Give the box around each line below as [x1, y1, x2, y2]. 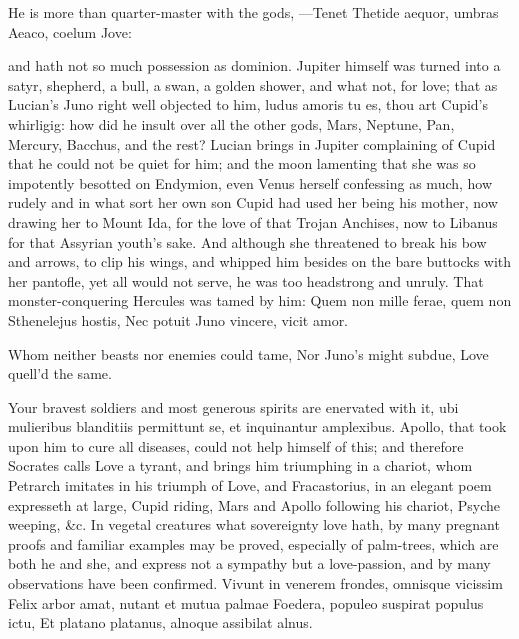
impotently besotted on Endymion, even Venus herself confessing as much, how [8, 172, 493, 193]
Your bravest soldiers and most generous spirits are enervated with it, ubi [8, 396, 459, 417]
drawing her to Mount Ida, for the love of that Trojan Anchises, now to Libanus [8, 211, 498, 232]
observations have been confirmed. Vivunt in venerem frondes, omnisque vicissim [8, 573, 503, 594]
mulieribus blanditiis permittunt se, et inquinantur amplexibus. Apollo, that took [8, 416, 507, 437]
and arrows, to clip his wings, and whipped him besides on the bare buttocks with [8, 251, 512, 272]
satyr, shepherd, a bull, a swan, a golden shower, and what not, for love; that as [8, 74, 498, 95]
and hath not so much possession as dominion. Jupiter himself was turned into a [8, 55, 501, 76]
